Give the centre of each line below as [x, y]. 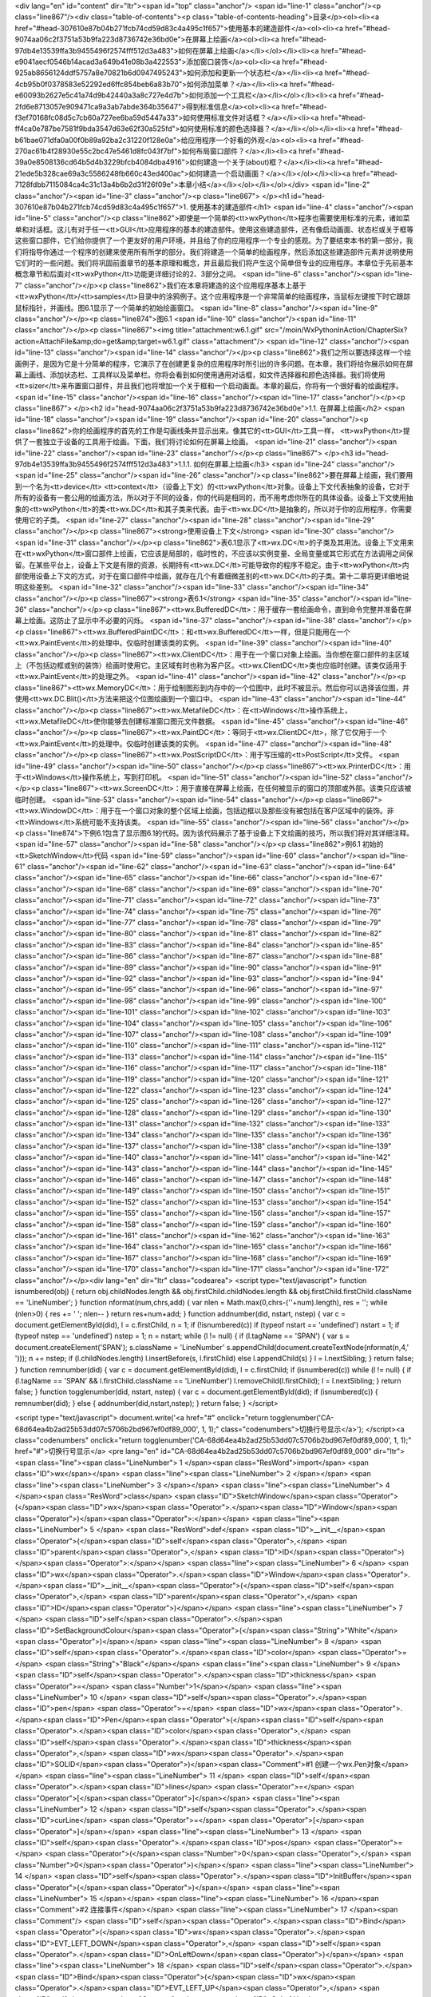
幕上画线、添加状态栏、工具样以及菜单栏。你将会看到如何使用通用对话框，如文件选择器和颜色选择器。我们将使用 [200, 375]
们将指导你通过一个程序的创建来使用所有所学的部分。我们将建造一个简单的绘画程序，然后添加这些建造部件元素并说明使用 [214, 252]
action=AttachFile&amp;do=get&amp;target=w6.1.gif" [103, 341]
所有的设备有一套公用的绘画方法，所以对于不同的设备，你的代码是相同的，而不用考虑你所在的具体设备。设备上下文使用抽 [214, 498]
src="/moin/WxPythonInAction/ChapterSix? [336, 330]
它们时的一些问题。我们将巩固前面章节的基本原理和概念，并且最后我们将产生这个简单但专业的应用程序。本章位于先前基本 [214, 263]
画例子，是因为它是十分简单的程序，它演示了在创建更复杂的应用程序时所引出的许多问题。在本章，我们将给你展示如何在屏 [214, 363]
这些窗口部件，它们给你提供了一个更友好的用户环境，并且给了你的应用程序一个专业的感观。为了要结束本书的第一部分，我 [214, 240]
